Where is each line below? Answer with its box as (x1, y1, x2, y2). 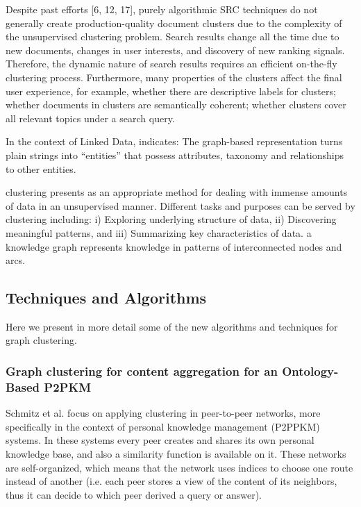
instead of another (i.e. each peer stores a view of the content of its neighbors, (6, 474, 337, 488)
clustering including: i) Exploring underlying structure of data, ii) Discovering (6, 212, 337, 226)
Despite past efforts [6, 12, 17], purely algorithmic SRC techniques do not (6, 2, 318, 16)
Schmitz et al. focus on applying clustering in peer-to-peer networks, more (6, 406, 321, 420)
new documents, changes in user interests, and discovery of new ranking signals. (6, 42, 345, 57)
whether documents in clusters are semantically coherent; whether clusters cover (6, 97, 346, 112)
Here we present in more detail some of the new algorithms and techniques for (6, 319, 338, 333)
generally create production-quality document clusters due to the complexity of (6, 15, 342, 30)
